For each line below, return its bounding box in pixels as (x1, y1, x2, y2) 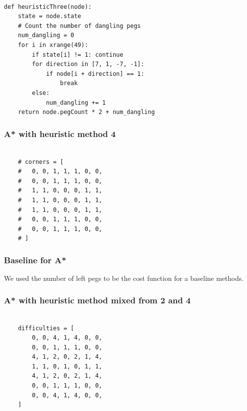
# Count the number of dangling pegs (18, 22, 141, 29)
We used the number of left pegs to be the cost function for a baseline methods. (4, 273, 244, 283)
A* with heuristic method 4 (4, 127, 116, 139)
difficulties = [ (18, 324, 74, 332)
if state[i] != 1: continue (32, 51, 123, 58)
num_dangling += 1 (46, 99, 106, 106)
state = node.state (18, 13, 81, 20)
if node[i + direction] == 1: (46, 70, 145, 77)
